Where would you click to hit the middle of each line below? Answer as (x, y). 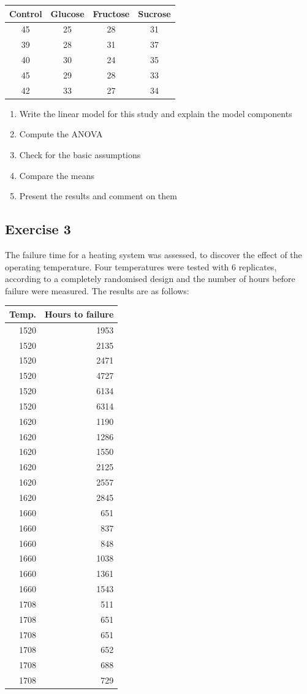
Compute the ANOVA (61, 134)
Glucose (67, 13)
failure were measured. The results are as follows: (97, 290)
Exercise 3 (38, 229)
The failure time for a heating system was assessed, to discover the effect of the (153, 254)
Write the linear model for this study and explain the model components (156, 113)
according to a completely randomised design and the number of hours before (150, 279)
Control (26, 13)
